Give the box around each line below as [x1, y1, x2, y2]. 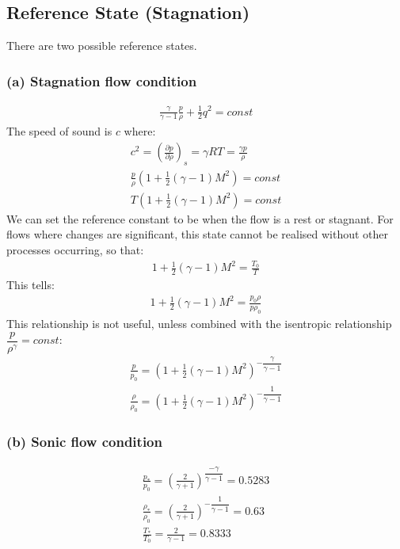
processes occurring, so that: [6, 241, 144, 257]
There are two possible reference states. [6, 37, 197, 54]
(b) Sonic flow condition [6, 432, 162, 452]
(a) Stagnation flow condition [6, 71, 197, 90]
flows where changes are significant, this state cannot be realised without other [6, 226, 389, 242]
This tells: [6, 276, 55, 293]
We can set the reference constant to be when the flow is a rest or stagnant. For [6, 210, 394, 227]
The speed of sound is [6, 123, 112, 139]
